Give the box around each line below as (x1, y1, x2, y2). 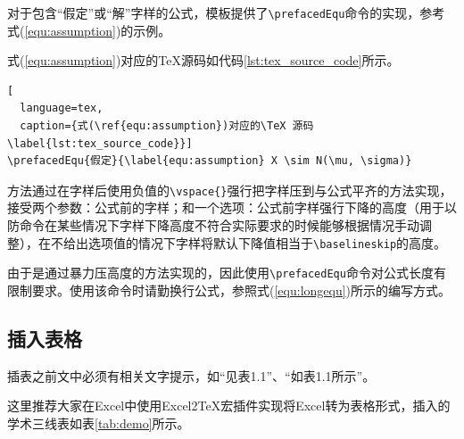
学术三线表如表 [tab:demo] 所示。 (7, 413, 190, 432)
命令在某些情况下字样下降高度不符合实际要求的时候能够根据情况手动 (19, 216, 419, 235)
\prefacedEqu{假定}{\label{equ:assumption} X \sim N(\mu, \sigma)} (7, 154, 412, 168)
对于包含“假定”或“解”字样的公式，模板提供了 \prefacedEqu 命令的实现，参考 (7, 4, 445, 21)
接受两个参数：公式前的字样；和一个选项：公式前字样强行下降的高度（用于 (7, 198, 444, 217)
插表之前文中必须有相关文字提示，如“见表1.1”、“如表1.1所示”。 (7, 366, 376, 385)
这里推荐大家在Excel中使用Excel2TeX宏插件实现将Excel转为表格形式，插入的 (7, 396, 451, 415)
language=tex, (20, 102, 104, 115)
